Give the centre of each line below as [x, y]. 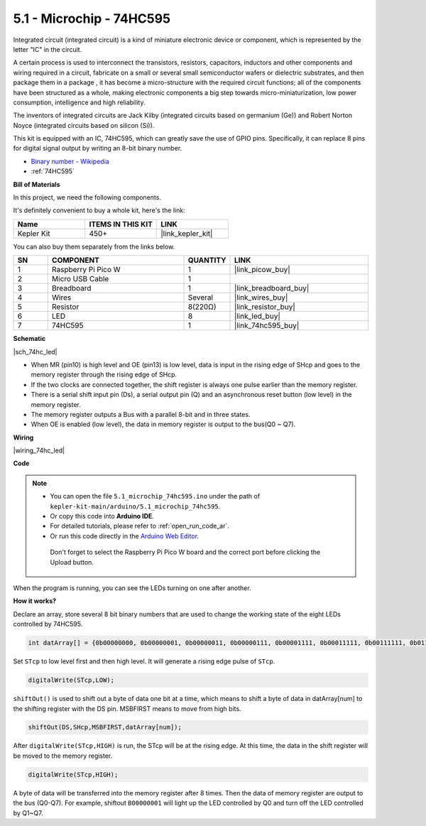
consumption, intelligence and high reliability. [79, 102]
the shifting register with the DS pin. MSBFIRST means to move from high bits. [127, 708]
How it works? [35, 601]
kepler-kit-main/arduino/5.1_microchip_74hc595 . [135, 506]
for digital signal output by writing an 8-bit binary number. [98, 148]
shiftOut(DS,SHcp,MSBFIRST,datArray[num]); [105, 727]
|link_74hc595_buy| [267, 325]
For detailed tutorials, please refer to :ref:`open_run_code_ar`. [140, 526]
